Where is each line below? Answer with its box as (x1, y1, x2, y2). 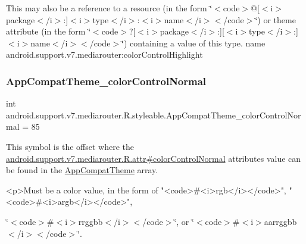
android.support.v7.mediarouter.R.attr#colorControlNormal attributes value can (6, 152, 301, 164)
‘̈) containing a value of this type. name (121, 36, 266, 49)
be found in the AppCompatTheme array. (6, 164, 158, 176)
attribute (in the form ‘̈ (6, 25, 91, 37)
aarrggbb (264, 215, 297, 227)
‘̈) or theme (255, 13, 296, 26)
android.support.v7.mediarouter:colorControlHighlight (6, 48, 203, 61)
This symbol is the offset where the (6, 140, 134, 152)
